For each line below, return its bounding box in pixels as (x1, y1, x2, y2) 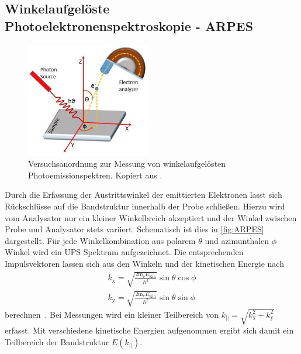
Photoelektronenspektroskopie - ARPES (5, 16, 254, 35)
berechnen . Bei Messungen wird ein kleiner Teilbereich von (5, 308, 219, 320)
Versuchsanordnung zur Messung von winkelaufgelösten (28, 157, 226, 170)
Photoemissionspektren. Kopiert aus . (28, 169, 162, 181)
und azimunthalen (205, 234, 269, 246)
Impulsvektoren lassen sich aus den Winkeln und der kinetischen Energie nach (5, 257, 284, 269)
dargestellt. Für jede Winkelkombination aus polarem (5, 234, 196, 246)
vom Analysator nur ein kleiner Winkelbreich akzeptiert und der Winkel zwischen (5, 211, 297, 224)
